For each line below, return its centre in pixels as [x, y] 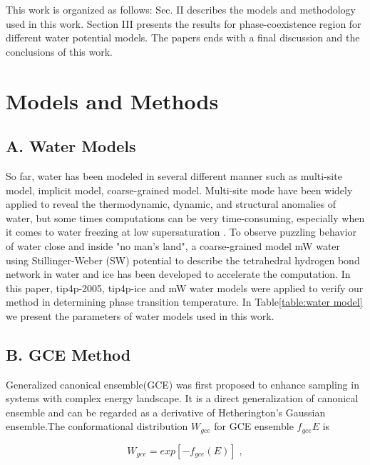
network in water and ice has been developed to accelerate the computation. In [178, 274]
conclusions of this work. [59, 51]
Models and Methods [112, 100]
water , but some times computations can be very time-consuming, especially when [185, 217]
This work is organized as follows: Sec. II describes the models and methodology [181, 9]
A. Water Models [71, 146]
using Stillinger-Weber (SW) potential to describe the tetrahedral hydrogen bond [183, 260]
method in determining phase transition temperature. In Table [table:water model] [184, 302]
